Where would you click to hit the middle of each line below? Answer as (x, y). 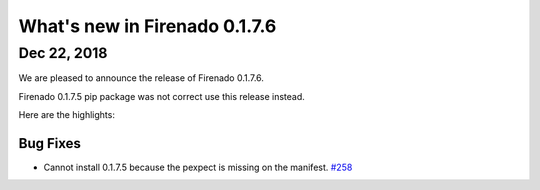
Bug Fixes (50, 143)
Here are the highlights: (66, 115)
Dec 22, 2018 (63, 53)
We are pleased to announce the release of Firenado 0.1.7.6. (141, 78)
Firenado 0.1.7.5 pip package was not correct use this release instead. (161, 96)
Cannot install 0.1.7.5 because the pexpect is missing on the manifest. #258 (198, 167)
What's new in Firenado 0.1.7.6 (147, 26)
